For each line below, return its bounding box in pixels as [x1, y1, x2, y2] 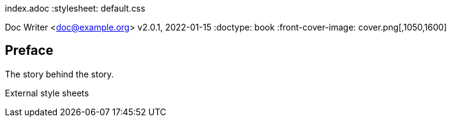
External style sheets [5, 87, 89, 98]
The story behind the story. [5, 68, 114, 79]
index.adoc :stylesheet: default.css [5, 3, 145, 13]
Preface [5, 43, 54, 59]
